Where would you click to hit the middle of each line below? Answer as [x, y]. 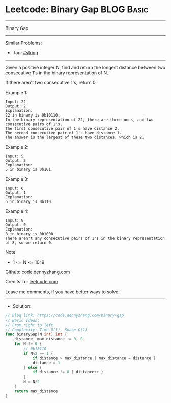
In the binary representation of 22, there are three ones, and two [79, 120]
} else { [33, 367]
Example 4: [17, 211]
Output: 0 [16, 225]
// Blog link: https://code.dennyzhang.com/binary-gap [65, 315]
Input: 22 [16, 102]
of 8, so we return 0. [29, 243]
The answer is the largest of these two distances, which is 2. [75, 137]
